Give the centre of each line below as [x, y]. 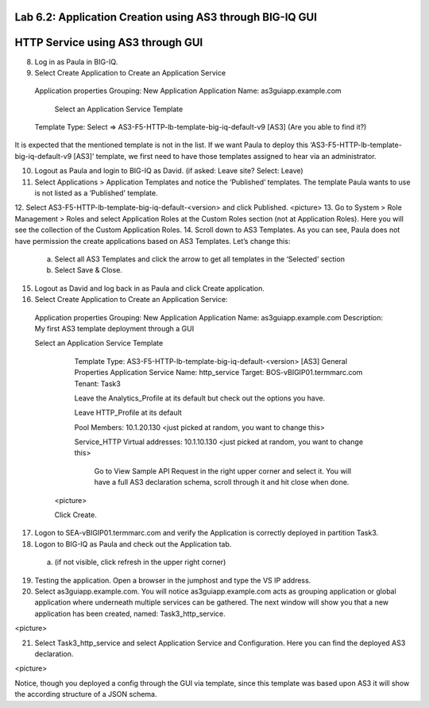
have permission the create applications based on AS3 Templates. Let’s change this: [153, 241]
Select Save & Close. [89, 270]
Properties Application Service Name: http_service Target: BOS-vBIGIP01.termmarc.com [218, 373]
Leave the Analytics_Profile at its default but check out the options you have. [200, 398]
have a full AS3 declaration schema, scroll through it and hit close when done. [222, 482]
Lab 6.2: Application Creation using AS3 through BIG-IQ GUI [166, 17]
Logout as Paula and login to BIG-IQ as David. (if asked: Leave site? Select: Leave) [169, 171]
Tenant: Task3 [97, 383]
